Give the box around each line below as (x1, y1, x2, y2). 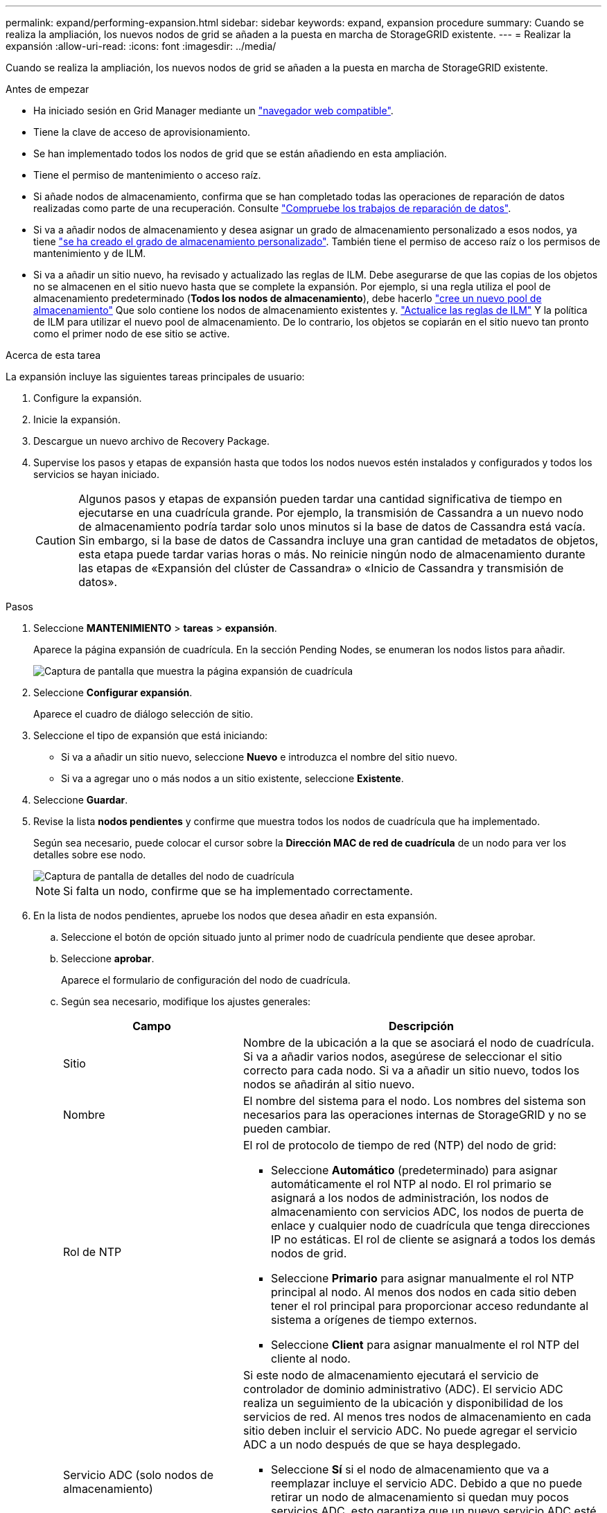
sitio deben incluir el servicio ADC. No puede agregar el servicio (243, 1424, 577, 1437)
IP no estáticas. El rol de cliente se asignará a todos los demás (270, 1232, 596, 1246)
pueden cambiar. (243, 1122, 331, 1135)
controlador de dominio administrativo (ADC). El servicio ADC (243, 1382, 563, 1396)
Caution (35, 533, 76, 547)
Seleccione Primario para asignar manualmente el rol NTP (270, 1271, 574, 1285)
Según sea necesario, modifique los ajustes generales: (61, 996, 311, 1007)
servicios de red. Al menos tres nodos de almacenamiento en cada (243, 1410, 592, 1424)
